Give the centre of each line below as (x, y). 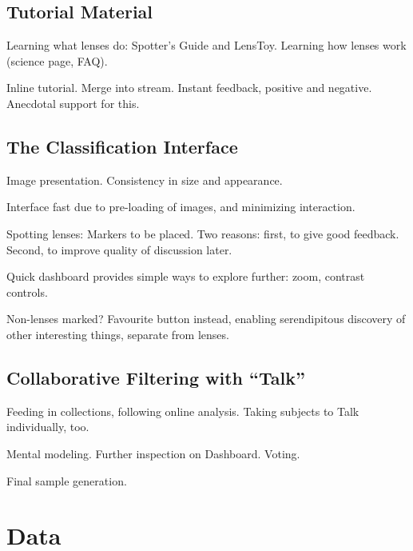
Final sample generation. (67, 480)
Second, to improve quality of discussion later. (119, 249)
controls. (27, 291)
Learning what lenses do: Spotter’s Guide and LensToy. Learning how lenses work (206, 45)
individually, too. (48, 427)
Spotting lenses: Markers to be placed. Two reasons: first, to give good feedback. (203, 233)
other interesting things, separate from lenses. (118, 334)
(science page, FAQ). (57, 60)
